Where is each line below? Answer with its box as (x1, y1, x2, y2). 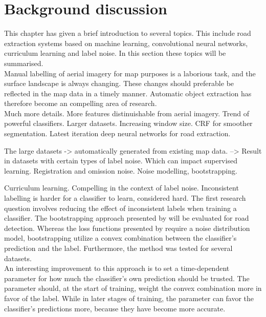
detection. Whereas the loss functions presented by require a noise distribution (4, 222, 250, 233)
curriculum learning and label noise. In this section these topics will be (4, 48, 226, 58)
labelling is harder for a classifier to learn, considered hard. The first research (4, 193, 246, 203)
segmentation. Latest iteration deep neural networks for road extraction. (4, 128, 231, 139)
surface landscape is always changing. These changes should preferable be (4, 78, 234, 89)
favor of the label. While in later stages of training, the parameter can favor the (4, 292, 254, 303)
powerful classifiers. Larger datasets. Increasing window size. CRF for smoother (4, 118, 253, 129)
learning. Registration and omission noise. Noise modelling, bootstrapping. (4, 165, 237, 176)
